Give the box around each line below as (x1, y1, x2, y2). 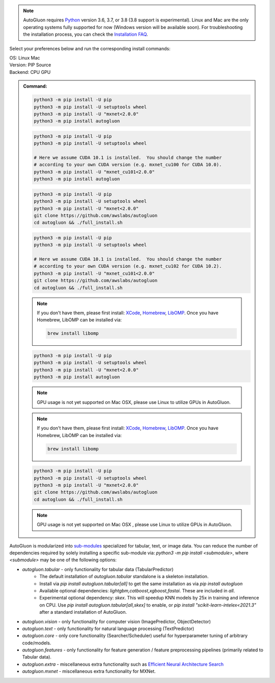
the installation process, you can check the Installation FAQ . (23, 31, 148, 38)
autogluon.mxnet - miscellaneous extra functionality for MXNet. (22, 668, 156, 674)
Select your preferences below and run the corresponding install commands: (9, 45, 171, 51)
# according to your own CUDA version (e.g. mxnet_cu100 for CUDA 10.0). (34, 162, 222, 168)
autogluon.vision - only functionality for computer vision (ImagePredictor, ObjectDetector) (22, 618, 211, 624)
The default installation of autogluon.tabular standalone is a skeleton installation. (39, 573, 209, 580)
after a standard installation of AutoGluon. (39, 609, 127, 615)
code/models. (22, 640, 51, 646)
